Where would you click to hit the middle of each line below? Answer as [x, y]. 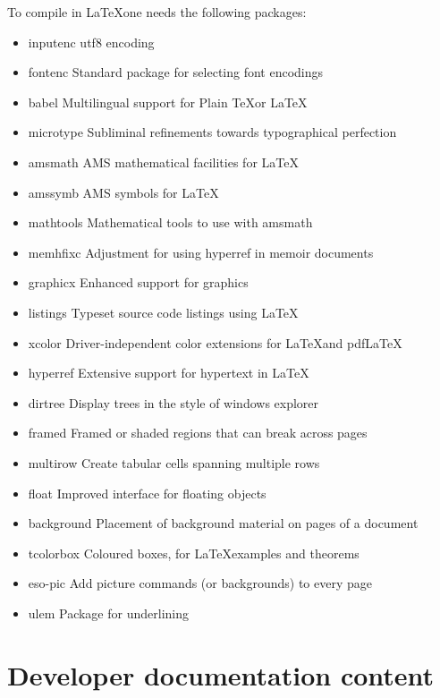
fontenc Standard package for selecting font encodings [176, 72]
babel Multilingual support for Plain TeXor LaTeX [168, 102]
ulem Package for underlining [108, 613]
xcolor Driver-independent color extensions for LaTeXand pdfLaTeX [215, 342]
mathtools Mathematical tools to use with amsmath [170, 222]
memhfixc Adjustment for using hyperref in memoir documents [201, 252]
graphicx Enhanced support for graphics [138, 282]
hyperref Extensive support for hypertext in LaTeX [169, 373]
